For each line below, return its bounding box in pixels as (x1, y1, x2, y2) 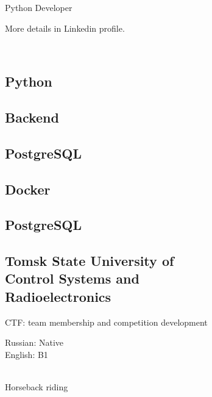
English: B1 (5, 348, 48, 360)
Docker (5, 179, 51, 198)
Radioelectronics (5, 287, 111, 306)
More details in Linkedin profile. (5, 21, 125, 34)
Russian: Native (5, 336, 64, 349)
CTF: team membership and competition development (5, 315, 208, 328)
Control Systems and (5, 269, 140, 288)
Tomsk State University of (5, 251, 174, 270)
